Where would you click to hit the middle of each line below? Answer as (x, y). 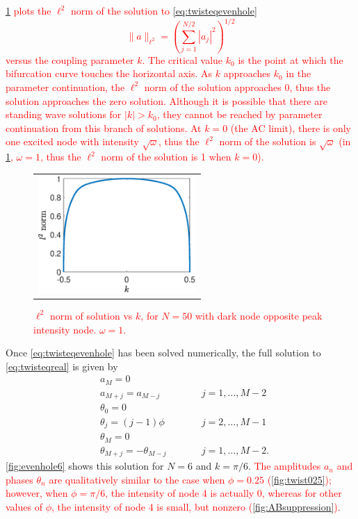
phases (19, 479)
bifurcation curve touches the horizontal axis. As (109, 73)
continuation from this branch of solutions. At (104, 127)
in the (299, 73)
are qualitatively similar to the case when (137, 479)
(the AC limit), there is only (291, 127)
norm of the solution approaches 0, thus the (237, 86)
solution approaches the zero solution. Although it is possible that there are (167, 100)
